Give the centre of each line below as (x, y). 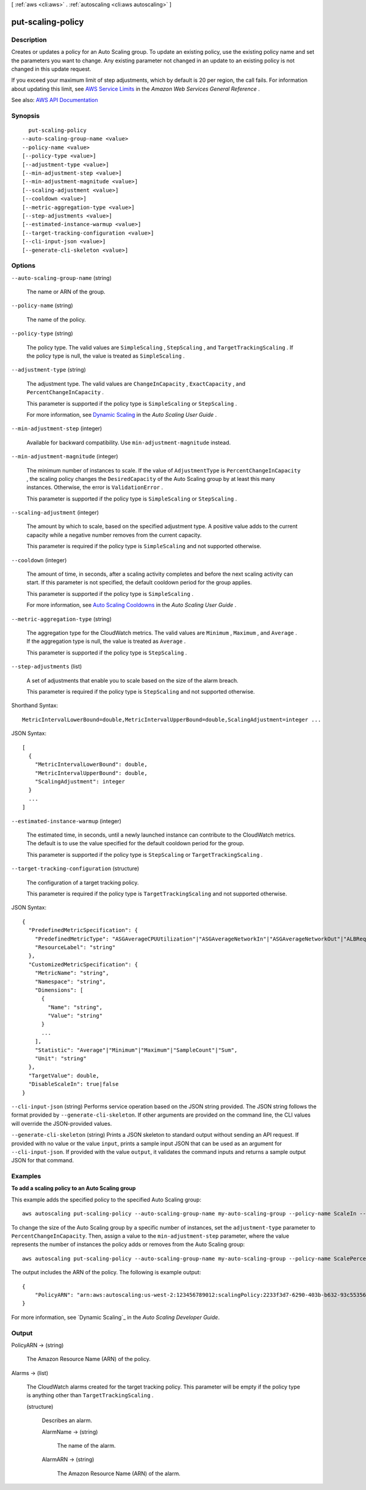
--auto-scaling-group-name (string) (62, 277)
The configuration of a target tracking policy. (83, 883)
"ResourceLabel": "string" (75, 947)
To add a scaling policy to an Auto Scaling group (74, 1188)
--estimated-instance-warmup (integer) (66, 821)
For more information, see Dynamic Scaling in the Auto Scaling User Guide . (122, 414)
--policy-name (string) (42, 306)
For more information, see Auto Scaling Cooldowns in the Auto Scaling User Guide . (131, 605)
